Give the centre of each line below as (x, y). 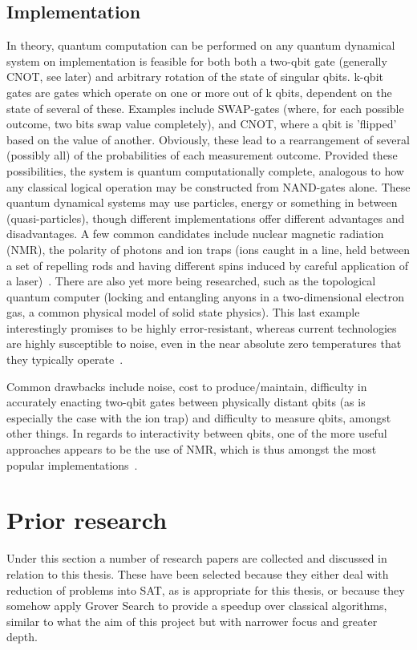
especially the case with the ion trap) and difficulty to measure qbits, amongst (199, 417)
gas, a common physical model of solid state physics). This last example (183, 312)
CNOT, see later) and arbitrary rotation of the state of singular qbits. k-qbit (195, 77)
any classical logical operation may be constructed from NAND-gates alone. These (208, 186)
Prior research (87, 520)
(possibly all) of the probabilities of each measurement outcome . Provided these (202, 155)
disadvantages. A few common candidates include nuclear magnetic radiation (195, 234)
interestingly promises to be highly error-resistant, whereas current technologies (202, 327)
